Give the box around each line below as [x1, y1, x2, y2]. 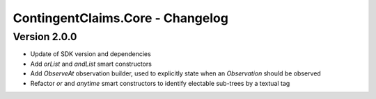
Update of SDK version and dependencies [30, 50, 151, 58]
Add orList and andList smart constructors [30, 60, 152, 68]
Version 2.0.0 [13, 30, 77, 43]
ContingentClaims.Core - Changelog [13, 10, 229, 26]
